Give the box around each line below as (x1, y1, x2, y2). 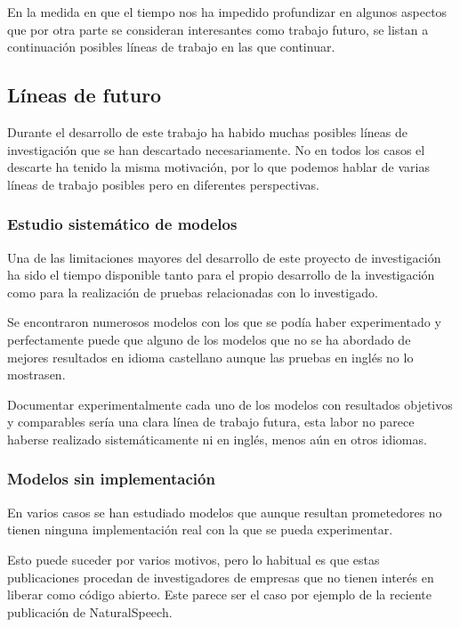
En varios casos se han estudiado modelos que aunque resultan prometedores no (7, 502, 442, 521)
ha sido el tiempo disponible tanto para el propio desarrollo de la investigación (7, 265, 435, 284)
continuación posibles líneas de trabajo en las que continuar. (7, 37, 335, 56)
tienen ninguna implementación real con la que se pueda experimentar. (7, 520, 393, 539)
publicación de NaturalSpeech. (7, 602, 173, 621)
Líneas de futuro (7, 81, 162, 109)
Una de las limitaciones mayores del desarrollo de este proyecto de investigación (7, 248, 441, 266)
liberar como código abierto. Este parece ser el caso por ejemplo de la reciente (7, 585, 432, 604)
